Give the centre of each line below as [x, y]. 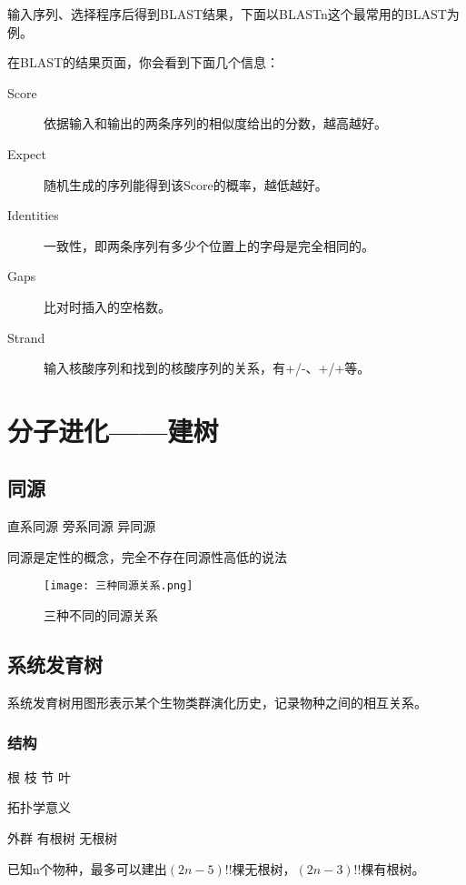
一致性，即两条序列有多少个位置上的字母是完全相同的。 [209, 245]
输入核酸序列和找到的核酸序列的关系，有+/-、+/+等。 [207, 368]
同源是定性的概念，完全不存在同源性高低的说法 [147, 556]
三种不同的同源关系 [101, 615]
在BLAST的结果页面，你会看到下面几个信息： [144, 62]
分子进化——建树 [113, 430]
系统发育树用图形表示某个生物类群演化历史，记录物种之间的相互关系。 [217, 702]
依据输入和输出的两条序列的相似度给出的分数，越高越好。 [215, 123]
